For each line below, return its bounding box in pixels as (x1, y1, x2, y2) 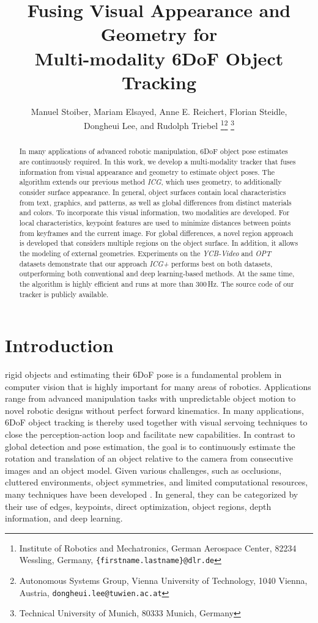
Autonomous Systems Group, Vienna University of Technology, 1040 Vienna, (19, 574, 308, 587)
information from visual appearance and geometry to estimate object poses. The (19, 166, 275, 177)
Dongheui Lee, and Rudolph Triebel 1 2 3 (83, 117, 235, 131)
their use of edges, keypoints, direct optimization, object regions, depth (5, 500, 272, 512)
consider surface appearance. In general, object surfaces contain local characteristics (19, 186, 286, 197)
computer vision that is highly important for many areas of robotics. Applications (5, 380, 311, 393)
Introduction (5, 333, 114, 358)
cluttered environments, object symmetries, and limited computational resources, (5, 476, 308, 488)
